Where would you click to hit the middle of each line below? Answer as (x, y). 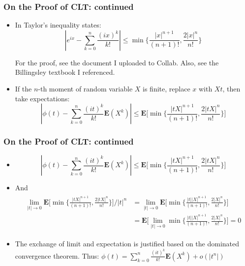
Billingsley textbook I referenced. (65, 72)
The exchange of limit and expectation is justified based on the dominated (127, 244)
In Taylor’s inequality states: (58, 25)
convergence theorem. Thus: (57, 255)
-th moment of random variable (85, 89)
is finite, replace (167, 89)
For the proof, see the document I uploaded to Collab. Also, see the (117, 62)
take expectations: (42, 98)
